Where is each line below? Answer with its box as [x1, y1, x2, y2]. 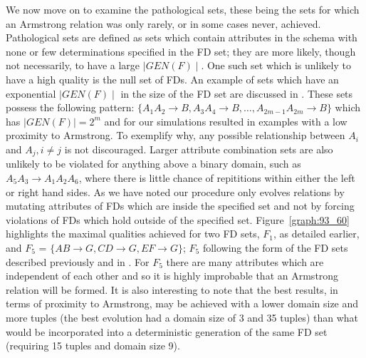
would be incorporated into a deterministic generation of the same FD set [6, 324, 328, 339]
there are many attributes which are [166, 254, 324, 269]
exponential [6, 86, 56, 101]
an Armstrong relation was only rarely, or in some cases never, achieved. [6, 16, 321, 31]
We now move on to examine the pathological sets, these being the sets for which [6, 2, 360, 16]
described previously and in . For [6, 254, 150, 269]
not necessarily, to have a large [6, 58, 140, 73]
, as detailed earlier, [273, 226, 360, 241]
